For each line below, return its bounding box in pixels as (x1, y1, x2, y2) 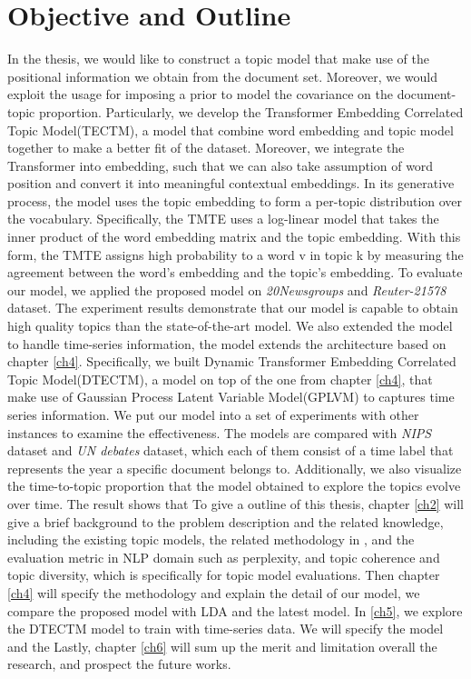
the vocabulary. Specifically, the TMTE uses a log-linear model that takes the (7, 209, 439, 228)
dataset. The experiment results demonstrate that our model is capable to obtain (7, 298, 458, 317)
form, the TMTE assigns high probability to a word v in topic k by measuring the (7, 245, 464, 264)
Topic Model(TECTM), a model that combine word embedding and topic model (7, 120, 454, 139)
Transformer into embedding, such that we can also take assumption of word (7, 155, 434, 175)
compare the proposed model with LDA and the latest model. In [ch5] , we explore (7, 601, 463, 620)
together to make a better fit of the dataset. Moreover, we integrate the (7, 138, 405, 157)
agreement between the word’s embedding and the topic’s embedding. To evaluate (7, 263, 463, 282)
